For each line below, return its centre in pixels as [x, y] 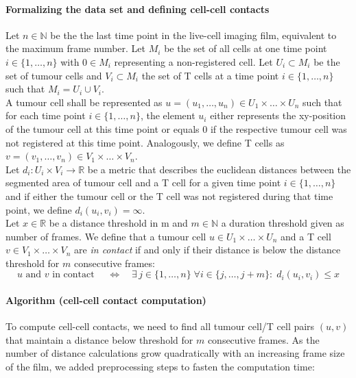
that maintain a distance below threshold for [99, 339]
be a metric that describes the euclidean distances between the [219, 169]
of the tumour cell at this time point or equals [103, 128]
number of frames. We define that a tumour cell [106, 236]
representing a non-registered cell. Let [193, 61]
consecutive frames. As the [263, 339]
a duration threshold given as [283, 223]
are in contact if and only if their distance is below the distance [207, 250]
